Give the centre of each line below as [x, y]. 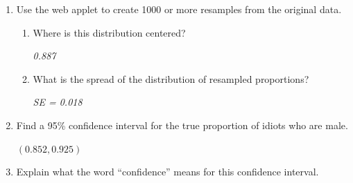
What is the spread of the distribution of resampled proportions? [171, 78]
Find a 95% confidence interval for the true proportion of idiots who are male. [182, 125]
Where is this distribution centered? [109, 32]
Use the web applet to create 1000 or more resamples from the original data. [179, 9]
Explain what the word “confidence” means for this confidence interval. [167, 172]
